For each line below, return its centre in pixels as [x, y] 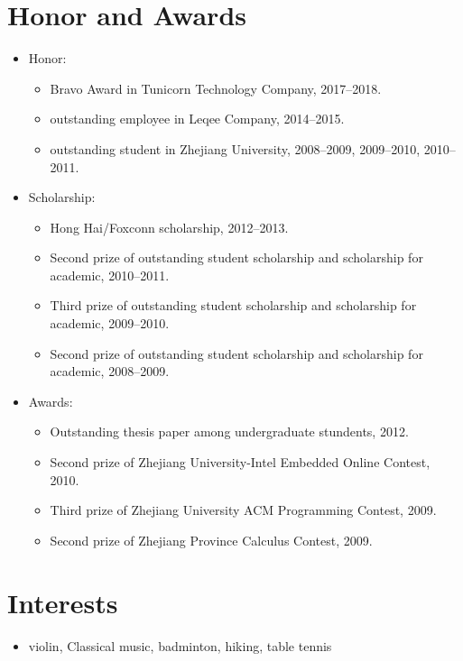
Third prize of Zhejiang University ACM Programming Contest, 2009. [243, 510]
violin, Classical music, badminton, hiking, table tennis [180, 645]
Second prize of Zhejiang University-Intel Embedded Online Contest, [240, 462]
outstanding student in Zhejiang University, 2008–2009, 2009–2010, [235, 148]
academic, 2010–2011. [110, 275]
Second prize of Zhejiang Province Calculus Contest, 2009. [211, 540]
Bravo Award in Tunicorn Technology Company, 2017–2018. [216, 88]
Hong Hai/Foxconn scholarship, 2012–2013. [169, 227]
